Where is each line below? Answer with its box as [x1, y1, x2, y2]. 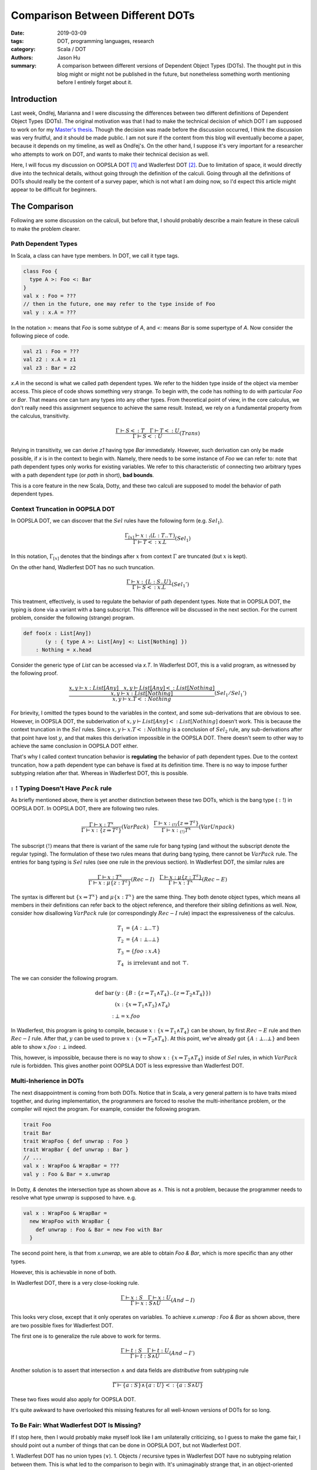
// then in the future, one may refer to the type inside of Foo [23, 300, 215, 308]
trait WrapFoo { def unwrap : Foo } [23, 1138, 129, 1145]
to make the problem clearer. [11, 225, 80, 232]
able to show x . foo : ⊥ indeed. [11, 1043, 87, 1050]
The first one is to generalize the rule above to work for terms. [11, 1332, 161, 1340]
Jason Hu [57, 54, 80, 61]
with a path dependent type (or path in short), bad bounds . [11, 471, 154, 479]
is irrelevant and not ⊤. [127, 959, 189, 966]
